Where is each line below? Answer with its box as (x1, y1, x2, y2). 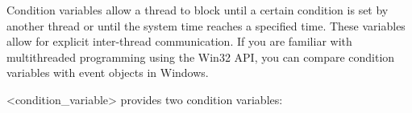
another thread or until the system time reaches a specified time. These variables (6, 17, 406, 34)
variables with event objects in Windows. (6, 64, 209, 81)
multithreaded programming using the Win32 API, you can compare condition (6, 48, 395, 65)
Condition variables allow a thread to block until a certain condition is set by (6, 2, 389, 18)
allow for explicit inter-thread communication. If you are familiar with (6, 33, 352, 50)
